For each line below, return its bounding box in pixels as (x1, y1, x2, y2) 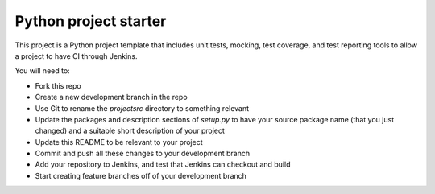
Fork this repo (35, 80, 81, 90)
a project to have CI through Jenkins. (14, 51, 138, 60)
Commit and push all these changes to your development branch (35, 149, 251, 159)
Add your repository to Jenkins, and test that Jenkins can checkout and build (35, 159, 291, 169)
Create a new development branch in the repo (35, 93, 188, 102)
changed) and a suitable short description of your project (35, 126, 226, 136)
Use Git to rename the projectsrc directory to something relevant (35, 103, 250, 113)
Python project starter (14, 12, 167, 30)
